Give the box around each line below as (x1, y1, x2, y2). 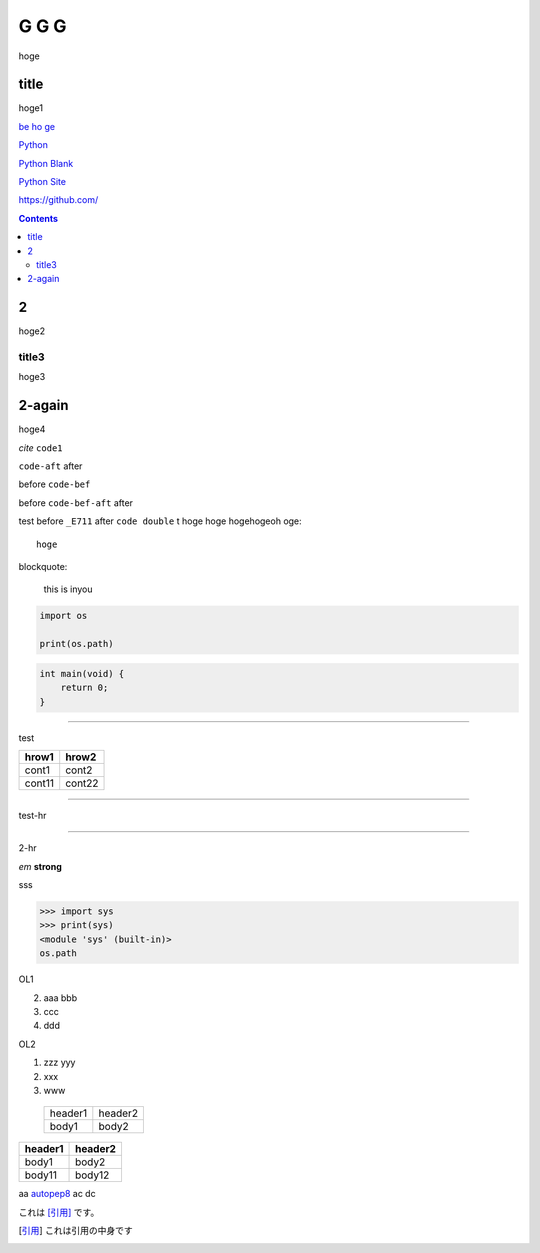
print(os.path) (39, 638, 114, 650)
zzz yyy (43, 1056, 76, 1069)
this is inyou (43, 583, 94, 595)
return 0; (60, 682, 109, 694)
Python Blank (18, 157, 74, 169)
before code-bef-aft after (18, 496, 134, 509)
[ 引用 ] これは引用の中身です (18, 1225, 134, 1237)
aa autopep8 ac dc (18, 1188, 96, 1200)
